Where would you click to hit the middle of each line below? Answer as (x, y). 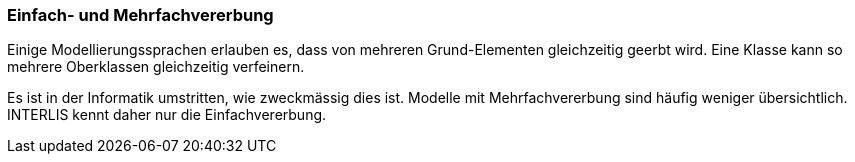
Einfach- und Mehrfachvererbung (140, 15)
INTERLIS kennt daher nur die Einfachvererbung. (167, 115)
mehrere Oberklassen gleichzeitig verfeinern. (156, 67)
